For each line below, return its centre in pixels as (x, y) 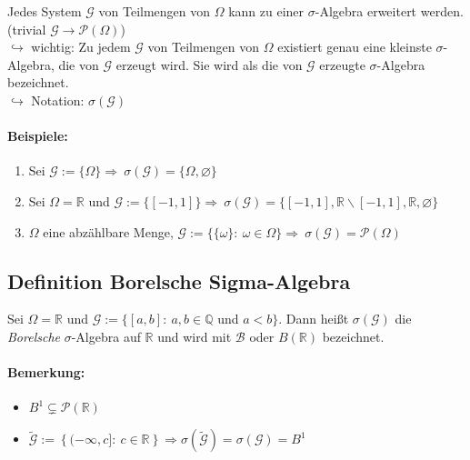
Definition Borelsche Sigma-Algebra (179, 280)
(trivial (27, 29)
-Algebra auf (106, 336)
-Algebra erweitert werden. (389, 11)
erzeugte (342, 64)
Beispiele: (38, 136)
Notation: (58, 100)
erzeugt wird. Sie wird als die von (209, 64)
